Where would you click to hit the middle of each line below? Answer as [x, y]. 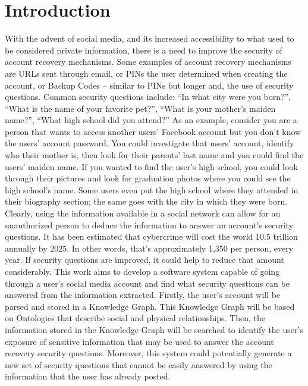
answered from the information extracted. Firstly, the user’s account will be [143, 295]
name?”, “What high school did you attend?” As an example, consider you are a [151, 120]
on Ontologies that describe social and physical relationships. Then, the [135, 318]
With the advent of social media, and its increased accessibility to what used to [150, 38]
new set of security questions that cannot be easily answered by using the [139, 364]
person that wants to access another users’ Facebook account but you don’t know [153, 131]
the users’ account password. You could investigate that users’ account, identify [150, 143]
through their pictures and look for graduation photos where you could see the [148, 178]
